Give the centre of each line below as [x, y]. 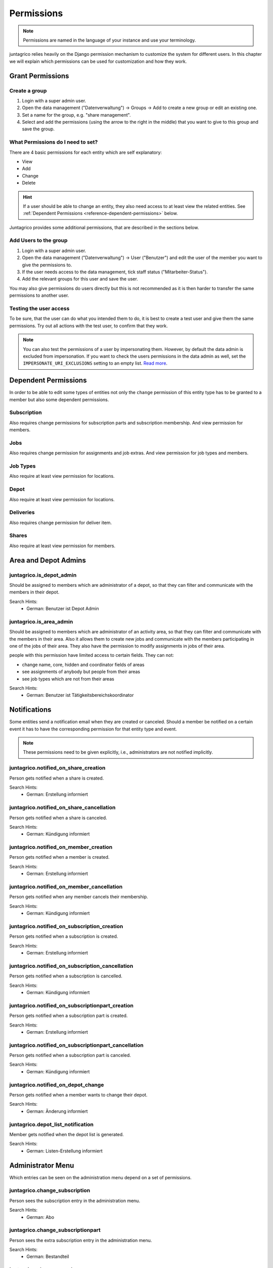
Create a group [28, 90]
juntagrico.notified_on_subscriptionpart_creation [72, 1005]
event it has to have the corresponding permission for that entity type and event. [93, 729]
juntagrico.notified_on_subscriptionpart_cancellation [77, 1045]
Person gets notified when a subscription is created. [64, 936]
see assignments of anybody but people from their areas [81, 672]
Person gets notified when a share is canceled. [58, 818]
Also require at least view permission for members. [62, 546]
